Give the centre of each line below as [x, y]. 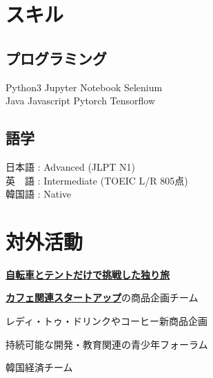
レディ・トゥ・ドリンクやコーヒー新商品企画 [107, 321]
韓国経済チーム [39, 367]
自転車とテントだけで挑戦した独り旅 [88, 274]
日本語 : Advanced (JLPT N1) [71, 166]
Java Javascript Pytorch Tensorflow [81, 101]
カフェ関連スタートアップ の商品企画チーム [102, 297]
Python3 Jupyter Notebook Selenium [84, 87]
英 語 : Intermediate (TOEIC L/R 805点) [97, 180]
